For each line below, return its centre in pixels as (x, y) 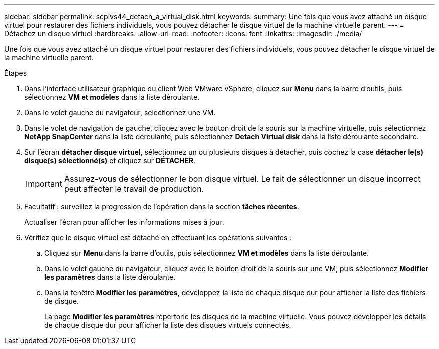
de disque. (62, 301)
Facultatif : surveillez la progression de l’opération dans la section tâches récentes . (162, 206)
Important (44, 184)
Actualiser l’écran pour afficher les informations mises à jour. (124, 222)
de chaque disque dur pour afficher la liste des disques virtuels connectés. (168, 325)
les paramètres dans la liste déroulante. (110, 277)
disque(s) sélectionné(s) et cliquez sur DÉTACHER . (110, 161)
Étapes (16, 73)
